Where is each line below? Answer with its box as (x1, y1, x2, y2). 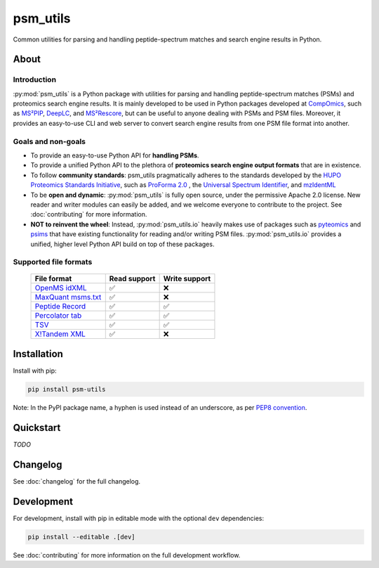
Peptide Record (34, 302, 86, 311)
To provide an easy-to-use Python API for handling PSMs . (30, 151, 199, 160)
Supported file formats (13, 257, 93, 267)
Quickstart (13, 422, 61, 434)
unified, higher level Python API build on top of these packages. (30, 240, 215, 248)
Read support (109, 274, 156, 284)
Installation (13, 348, 63, 360)
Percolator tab (34, 311, 82, 321)
